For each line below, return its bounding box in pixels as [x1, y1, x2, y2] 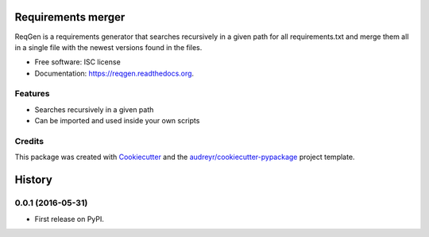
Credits [14, 135, 44, 146]
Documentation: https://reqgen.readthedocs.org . [34, 68, 195, 78]
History [14, 173, 53, 187]
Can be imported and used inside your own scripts [34, 116, 200, 126]
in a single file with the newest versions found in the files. [14, 42, 203, 52]
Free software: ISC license [34, 57, 121, 67]
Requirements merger [14, 10, 126, 24]
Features [14, 88, 50, 99]
